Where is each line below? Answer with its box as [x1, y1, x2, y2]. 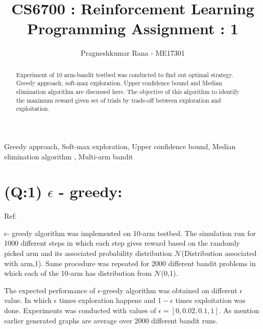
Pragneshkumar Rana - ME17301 [81, 48, 185, 58]
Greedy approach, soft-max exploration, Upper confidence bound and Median [16, 79, 222, 87]
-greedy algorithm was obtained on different [100, 285, 237, 295]
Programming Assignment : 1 [27, 18, 238, 39]
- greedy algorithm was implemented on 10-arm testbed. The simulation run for [7, 227, 256, 238]
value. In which [4, 295, 52, 306]
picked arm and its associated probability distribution [4, 248, 172, 258]
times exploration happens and [59, 295, 156, 306]
